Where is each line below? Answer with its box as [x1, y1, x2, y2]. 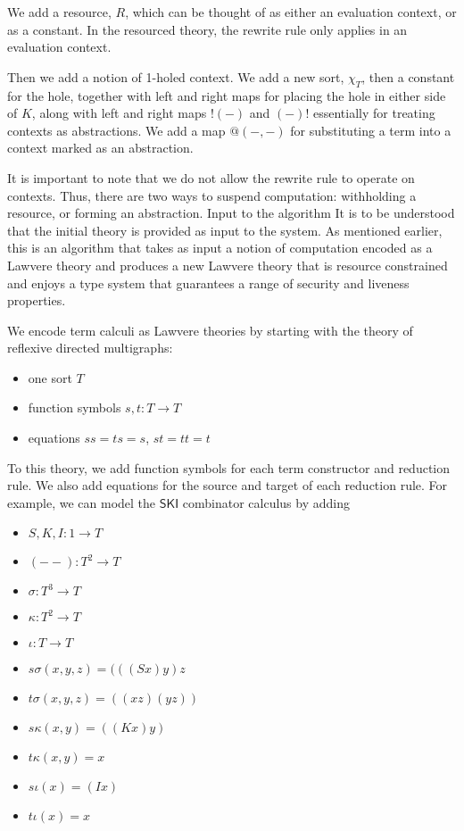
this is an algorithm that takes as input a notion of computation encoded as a [7, 238, 433, 257]
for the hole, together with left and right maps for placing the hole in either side [7, 86, 446, 104]
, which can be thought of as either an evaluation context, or [125, 3, 457, 21]
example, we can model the [7, 493, 156, 511]
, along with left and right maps [31, 104, 207, 122]
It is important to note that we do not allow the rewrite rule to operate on [7, 168, 415, 187]
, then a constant [361, 67, 455, 86]
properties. [7, 291, 66, 310]
